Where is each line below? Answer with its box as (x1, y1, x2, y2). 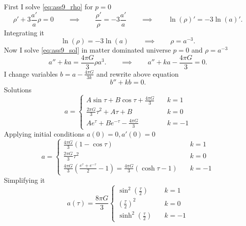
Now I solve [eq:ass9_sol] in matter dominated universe (4, 45, 171, 55)
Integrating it (4, 27, 44, 37)
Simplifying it (4, 174, 45, 185)
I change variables (4, 68, 58, 79)
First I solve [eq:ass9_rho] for (4, 1, 93, 11)
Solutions (4, 84, 32, 94)
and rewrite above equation (96, 68, 179, 79)
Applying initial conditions (4, 129, 85, 139)
